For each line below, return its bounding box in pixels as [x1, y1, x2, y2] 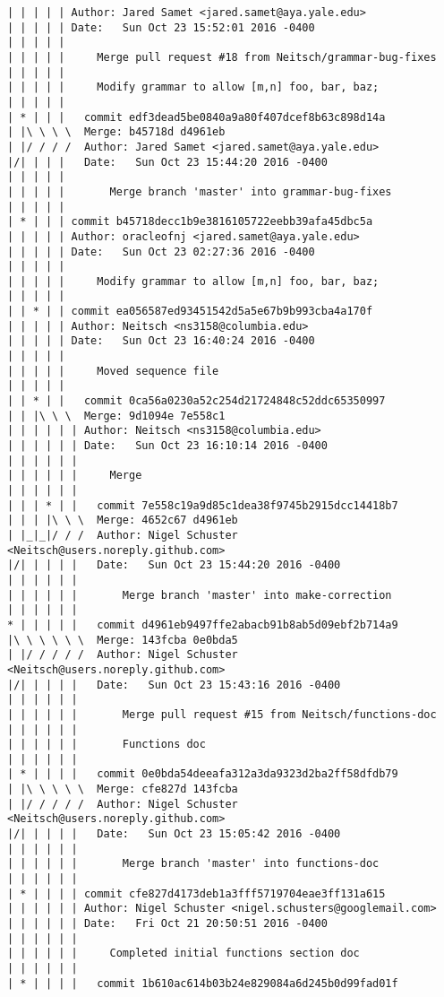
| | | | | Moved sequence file [7, 364, 219, 377]
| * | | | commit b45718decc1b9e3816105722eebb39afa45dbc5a [7, 215, 373, 229]
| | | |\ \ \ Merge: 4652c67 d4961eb [7, 514, 238, 527]
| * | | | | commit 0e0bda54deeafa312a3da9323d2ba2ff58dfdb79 [7, 767, 398, 781]
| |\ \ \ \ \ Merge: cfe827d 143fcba [7, 783, 238, 796]
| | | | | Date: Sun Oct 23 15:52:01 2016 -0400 [7, 21, 315, 34]
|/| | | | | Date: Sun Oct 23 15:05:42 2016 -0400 [7, 828, 341, 841]
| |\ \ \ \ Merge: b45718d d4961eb [7, 126, 226, 139]
